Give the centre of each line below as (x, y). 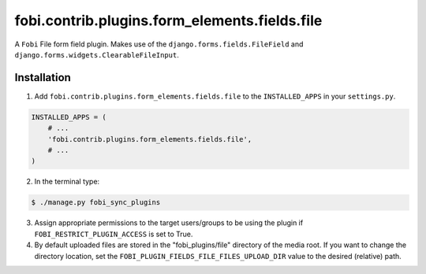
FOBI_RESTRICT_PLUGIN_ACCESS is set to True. (114, 234)
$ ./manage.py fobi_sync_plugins (96, 202)
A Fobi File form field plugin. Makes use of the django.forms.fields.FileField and (159, 44)
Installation (43, 78)
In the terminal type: (67, 182)
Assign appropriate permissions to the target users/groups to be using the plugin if (169, 223)
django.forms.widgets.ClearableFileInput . (97, 54)
